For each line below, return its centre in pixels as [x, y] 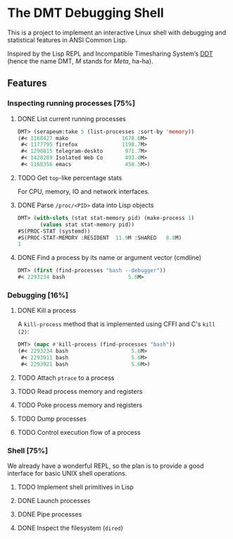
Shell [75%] [27, 450]
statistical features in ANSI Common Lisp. [68, 39]
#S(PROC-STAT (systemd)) [54, 231]
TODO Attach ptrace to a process [66, 378]
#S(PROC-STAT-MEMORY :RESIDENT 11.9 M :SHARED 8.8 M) [100, 237]
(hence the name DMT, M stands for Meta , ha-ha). [80, 61]
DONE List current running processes [72, 118]
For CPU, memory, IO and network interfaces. [83, 191]
